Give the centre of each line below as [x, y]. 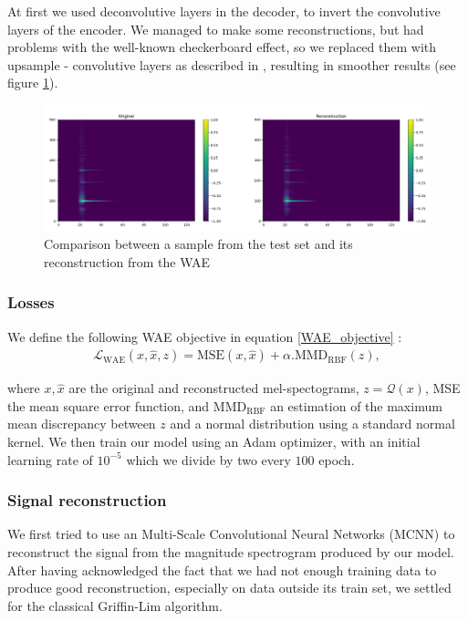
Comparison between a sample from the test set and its [198, 244]
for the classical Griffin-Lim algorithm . [115, 605]
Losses [31, 302]
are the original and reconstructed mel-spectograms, [214, 388]
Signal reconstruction [87, 500]
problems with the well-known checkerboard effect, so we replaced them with [222, 47]
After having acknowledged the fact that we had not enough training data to [222, 569]
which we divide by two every [208, 459]
